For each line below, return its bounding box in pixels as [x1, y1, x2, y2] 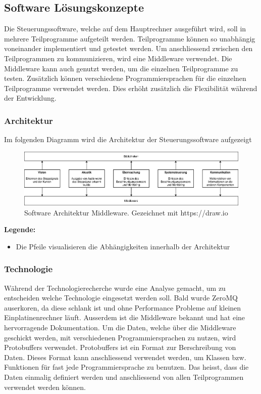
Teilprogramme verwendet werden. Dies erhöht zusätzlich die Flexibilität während [4, 82, 257, 93]
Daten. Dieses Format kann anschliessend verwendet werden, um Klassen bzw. [4, 352, 246, 362]
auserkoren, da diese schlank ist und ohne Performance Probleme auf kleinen [4, 302, 241, 313]
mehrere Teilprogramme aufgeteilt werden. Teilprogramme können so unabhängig [4, 33, 255, 43]
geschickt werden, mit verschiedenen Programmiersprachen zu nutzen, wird [4, 332, 236, 342]
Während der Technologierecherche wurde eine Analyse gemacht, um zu [4, 282, 226, 293]
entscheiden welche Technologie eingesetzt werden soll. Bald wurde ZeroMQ [4, 292, 238, 303]
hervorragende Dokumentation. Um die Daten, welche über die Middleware [4, 322, 236, 333]
